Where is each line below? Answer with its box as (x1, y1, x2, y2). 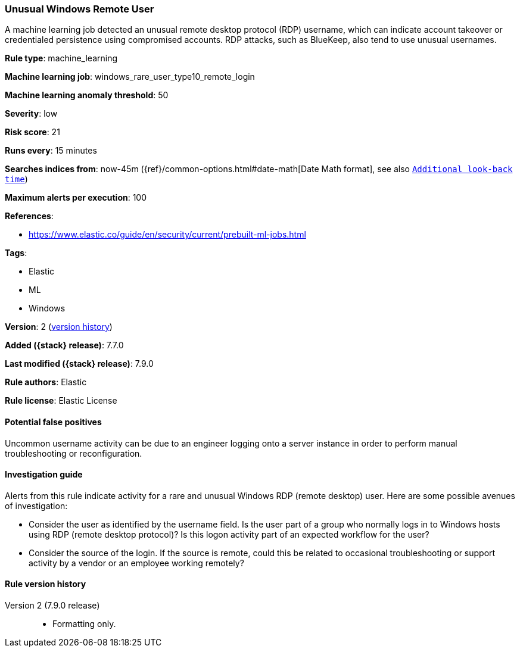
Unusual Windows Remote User (5, 3, 154, 15)
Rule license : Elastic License (5, 395, 117, 406)
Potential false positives (5, 416, 102, 427)
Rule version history (5, 579, 86, 589)
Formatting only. (52, 619, 116, 629)
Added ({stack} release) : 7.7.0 (5, 340, 124, 351)
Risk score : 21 (5, 127, 60, 138)
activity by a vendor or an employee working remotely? (29, 557, 244, 568)
